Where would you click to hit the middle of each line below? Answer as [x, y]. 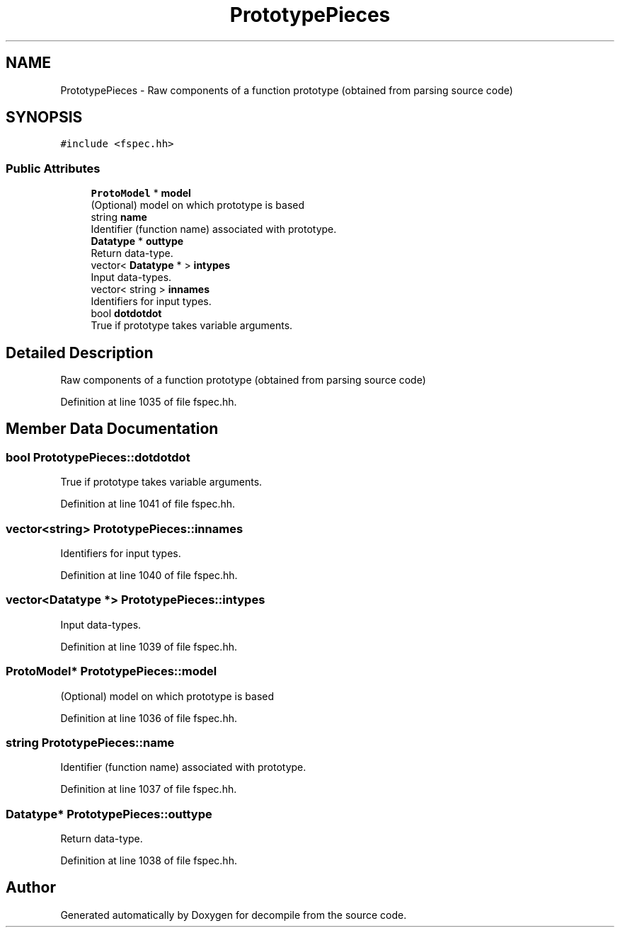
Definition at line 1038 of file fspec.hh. [149, 860]
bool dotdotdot [126, 314]
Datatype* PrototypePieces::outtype [109, 814]
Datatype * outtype [137, 241]
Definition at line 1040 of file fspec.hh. [149, 575]
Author [31, 888]
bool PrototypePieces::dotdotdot [98, 457]
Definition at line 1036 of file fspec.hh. [149, 718]
